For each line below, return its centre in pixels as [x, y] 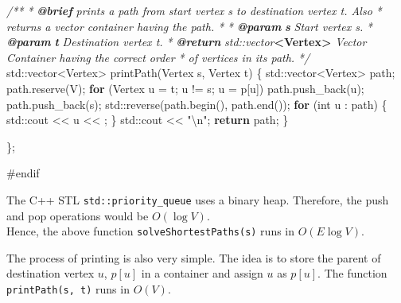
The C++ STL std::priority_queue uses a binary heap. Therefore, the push [198, 199]
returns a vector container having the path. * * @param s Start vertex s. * [190, 26]
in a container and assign [202, 273]
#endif [23, 173]
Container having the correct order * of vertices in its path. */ [158, 57]
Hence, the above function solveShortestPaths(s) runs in [151, 231]
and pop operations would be [78, 215]
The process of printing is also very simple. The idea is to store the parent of [194, 257]
